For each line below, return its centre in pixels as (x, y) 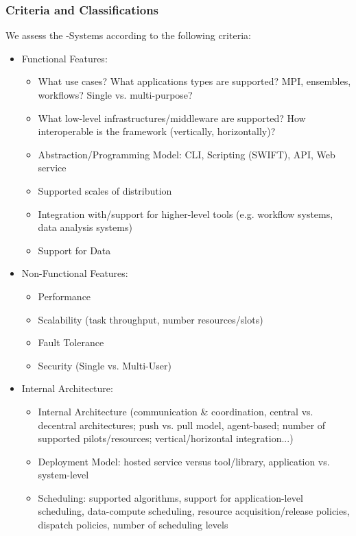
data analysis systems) (85, 227)
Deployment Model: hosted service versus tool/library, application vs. (184, 461)
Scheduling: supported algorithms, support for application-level (170, 497)
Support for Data (74, 250)
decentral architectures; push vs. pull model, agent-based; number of (182, 425)
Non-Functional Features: (75, 273)
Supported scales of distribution (105, 190)
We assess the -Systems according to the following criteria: (128, 35)
